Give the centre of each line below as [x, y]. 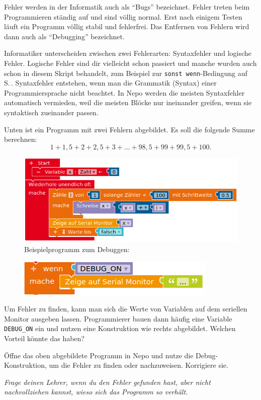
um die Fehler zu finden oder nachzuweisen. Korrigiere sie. [139, 365]
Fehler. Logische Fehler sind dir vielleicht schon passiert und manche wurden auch [130, 63]
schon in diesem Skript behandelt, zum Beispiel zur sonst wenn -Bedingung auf [126, 73]
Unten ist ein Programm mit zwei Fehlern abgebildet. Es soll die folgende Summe [129, 129]
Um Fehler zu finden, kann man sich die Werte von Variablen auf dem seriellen [126, 309]
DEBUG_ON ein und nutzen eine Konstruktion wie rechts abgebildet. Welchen [120, 328]
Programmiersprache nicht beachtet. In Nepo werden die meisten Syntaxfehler [124, 92]
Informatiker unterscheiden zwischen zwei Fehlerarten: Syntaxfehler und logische [128, 53]
